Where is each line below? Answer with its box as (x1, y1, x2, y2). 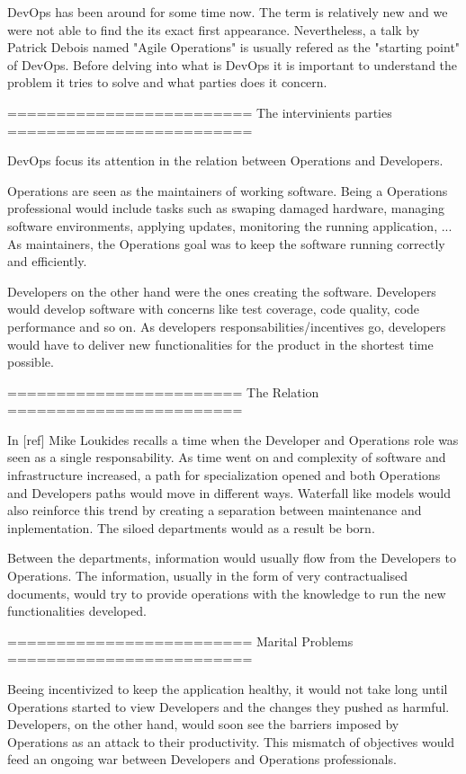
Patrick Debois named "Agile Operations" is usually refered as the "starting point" (7, 38, 461, 57)
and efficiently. (7, 252, 87, 271)
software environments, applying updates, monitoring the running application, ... (7, 216, 453, 235)
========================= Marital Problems (7, 631, 354, 650)
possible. (7, 352, 54, 371)
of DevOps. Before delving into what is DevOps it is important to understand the (7, 55, 458, 74)
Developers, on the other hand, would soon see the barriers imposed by (7, 715, 399, 734)
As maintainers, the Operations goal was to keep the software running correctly (7, 234, 445, 253)
